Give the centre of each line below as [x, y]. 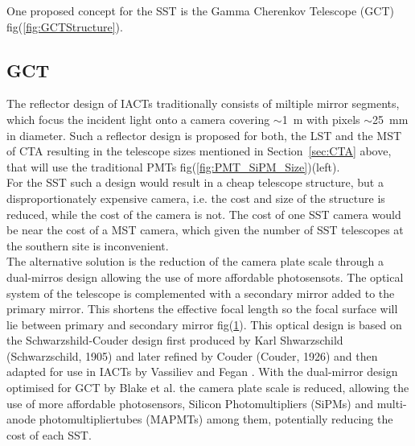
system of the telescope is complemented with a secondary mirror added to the [201, 293]
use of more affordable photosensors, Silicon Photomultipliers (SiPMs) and [190, 403]
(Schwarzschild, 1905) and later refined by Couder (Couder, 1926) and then [192, 355]
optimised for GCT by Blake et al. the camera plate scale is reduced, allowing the [208, 388]
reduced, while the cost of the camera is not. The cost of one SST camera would [204, 214]
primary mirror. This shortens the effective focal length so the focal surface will [202, 309]
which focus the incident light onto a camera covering [138, 119]
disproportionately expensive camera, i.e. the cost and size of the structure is [196, 198]
